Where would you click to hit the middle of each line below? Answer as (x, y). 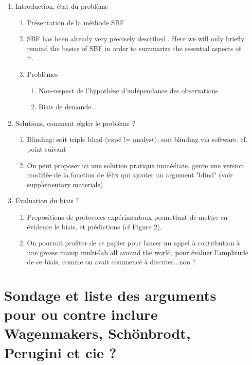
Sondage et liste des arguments (110, 295)
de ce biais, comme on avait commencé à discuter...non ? (111, 262)
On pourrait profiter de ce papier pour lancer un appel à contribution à (134, 243)
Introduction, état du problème (62, 6)
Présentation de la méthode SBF (76, 22)
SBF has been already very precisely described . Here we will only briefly (136, 39)
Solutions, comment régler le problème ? (75, 123)
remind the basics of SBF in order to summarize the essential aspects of (134, 48)
